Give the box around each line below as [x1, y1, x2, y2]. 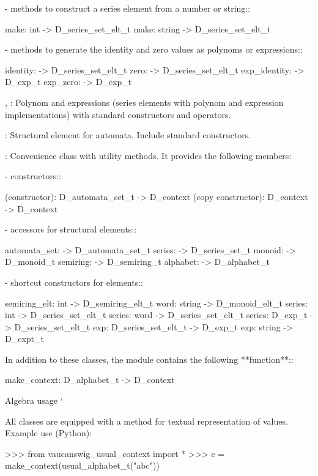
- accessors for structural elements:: [5, 223, 137, 236]
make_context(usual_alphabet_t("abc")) [5, 459, 160, 472]
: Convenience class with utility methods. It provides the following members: [5, 149, 292, 162]
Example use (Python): [5, 426, 92, 439]
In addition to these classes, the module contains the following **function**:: [5, 352, 294, 365]
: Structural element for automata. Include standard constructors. [5, 128, 251, 141]
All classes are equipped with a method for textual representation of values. [5, 414, 288, 427]
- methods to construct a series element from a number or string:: [5, 2, 251, 14]
